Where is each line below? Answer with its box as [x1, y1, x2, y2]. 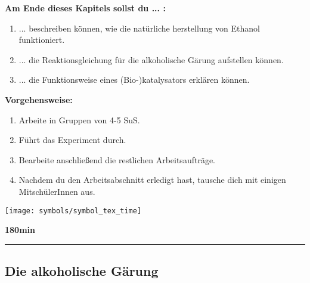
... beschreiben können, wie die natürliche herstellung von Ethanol [18, 21, 260, 34]
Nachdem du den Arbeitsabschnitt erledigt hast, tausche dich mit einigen [18, 173, 286, 186]
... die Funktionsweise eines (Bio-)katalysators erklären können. [18, 73, 250, 86]
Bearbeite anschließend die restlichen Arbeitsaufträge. [18, 153, 215, 166]
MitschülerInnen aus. [18, 185, 95, 197]
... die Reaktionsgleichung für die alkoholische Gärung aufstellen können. [18, 53, 284, 66]
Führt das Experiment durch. [18, 133, 126, 146]
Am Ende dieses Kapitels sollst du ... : [5, 2, 166, 14]
